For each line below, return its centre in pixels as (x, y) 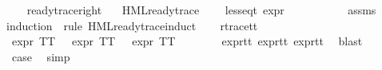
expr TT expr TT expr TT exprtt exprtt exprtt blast (187, 41)
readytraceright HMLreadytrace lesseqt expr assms (201, 10)
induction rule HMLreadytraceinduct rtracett (132, 25)
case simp (41, 56)
